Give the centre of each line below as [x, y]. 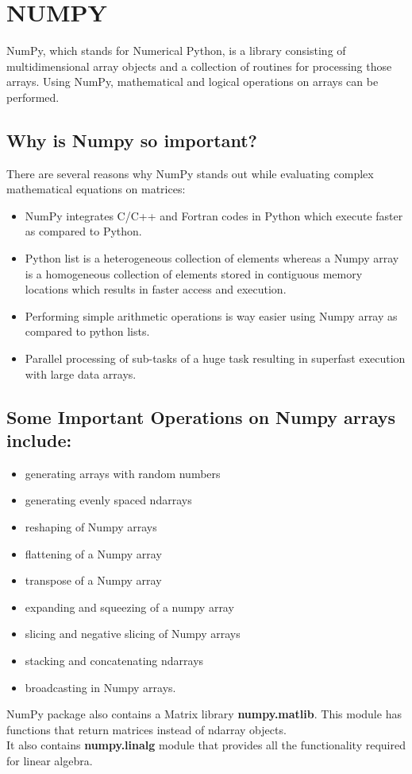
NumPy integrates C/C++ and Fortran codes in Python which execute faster [214, 215]
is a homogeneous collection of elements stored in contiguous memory [194, 273]
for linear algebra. [50, 760]
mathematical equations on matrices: [96, 189]
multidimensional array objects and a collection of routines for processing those [199, 66]
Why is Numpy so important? [132, 140]
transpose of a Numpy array [93, 580]
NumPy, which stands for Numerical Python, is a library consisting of [176, 51]
